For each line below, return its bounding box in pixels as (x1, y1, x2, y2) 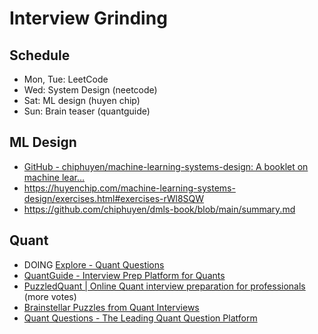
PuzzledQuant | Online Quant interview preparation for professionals (23, 280, 306, 292)
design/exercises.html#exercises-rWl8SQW (23, 192, 205, 204)
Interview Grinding (9, 7, 168, 30)
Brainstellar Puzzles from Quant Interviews (23, 301, 200, 313)
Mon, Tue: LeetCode (23, 73, 109, 85)
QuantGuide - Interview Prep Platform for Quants (23, 269, 226, 281)
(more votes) (23, 290, 77, 302)
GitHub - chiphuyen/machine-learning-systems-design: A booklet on (23, 160, 309, 172)
